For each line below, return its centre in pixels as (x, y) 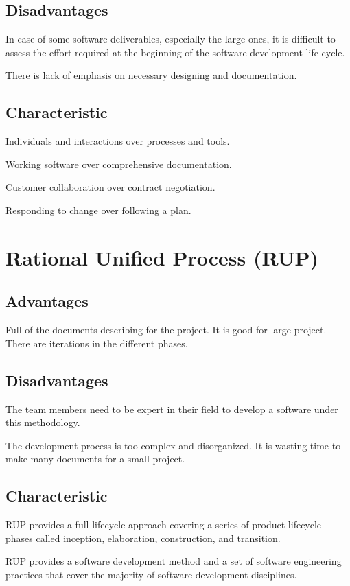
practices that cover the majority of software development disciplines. (151, 574)
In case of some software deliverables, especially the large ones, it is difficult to (171, 39)
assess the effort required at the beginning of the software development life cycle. (175, 52)
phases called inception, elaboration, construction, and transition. (143, 538)
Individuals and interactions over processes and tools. (118, 141)
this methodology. (43, 422)
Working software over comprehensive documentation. (119, 164)
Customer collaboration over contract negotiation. (110, 187)
